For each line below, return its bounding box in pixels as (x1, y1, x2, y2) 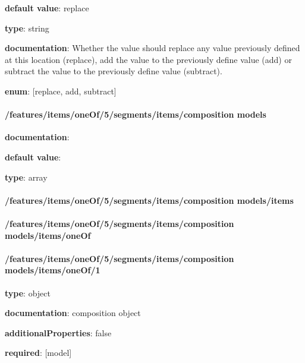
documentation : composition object (5, 307, 141, 319)
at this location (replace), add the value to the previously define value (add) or (5, 53, 292, 65)
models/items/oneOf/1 (5, 264, 100, 276)
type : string (5, 21, 49, 34)
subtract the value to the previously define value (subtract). (5, 65, 222, 77)
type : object (5, 286, 51, 299)
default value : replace (5, 2, 89, 14)
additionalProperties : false (5, 326, 112, 339)
